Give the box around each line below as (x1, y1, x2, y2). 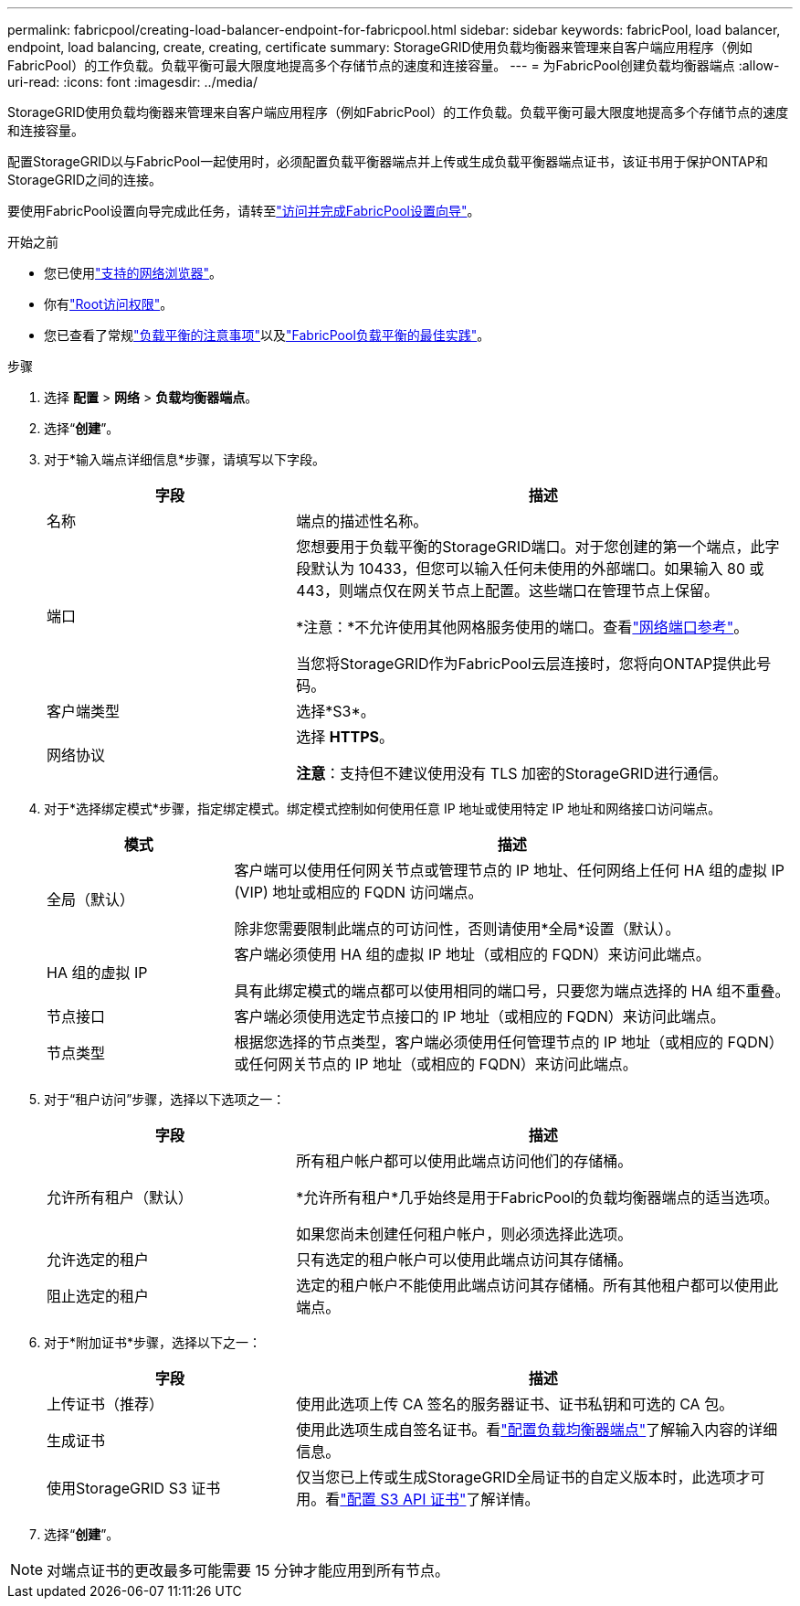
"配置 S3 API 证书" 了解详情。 (340, 1490, 540, 1508)
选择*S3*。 (296, 702, 375, 720)
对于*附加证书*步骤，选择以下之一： (44, 1335, 262, 1350)
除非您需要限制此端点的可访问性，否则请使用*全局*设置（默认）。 (234, 920, 680, 938)
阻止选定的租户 (47, 1287, 150, 1305)
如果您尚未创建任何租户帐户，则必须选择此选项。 (296, 1225, 633, 1243)
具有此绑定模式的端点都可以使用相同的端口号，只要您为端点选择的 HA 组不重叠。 (234, 982, 790, 1000)
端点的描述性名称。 (296, 512, 428, 530)
